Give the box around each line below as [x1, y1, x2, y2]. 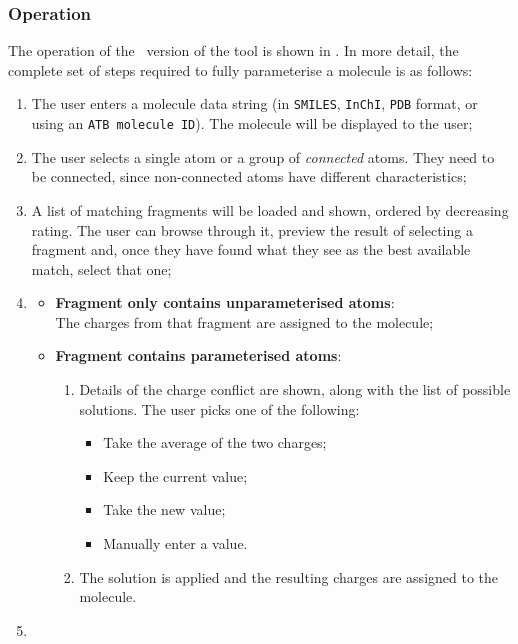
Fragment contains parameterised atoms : [55, 345, 342, 366]
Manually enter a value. [103, 533, 248, 554]
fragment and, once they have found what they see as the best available [31, 239, 471, 260]
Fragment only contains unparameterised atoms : [55, 292, 395, 313]
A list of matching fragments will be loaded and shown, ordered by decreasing [31, 199, 509, 220]
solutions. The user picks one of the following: [79, 398, 360, 419]
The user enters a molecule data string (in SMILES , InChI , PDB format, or [31, 93, 478, 114]
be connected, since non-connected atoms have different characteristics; [31, 166, 467, 187]
